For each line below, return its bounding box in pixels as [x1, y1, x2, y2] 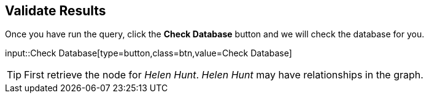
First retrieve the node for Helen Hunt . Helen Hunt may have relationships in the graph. [24, 69, 423, 81]
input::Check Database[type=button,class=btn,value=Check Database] [5, 48, 292, 59]
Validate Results [5, 3, 106, 18]
